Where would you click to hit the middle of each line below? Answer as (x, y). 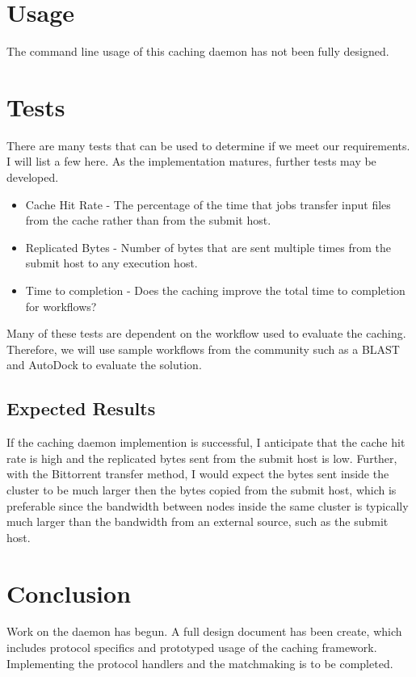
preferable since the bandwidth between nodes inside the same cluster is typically (208, 505)
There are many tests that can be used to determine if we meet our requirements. (208, 145)
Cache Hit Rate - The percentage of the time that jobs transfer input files (208, 204)
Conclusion (69, 593)
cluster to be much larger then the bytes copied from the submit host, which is (202, 489)
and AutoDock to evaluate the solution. (104, 365)
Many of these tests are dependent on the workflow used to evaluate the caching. (206, 333)
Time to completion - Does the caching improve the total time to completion (215, 290)
